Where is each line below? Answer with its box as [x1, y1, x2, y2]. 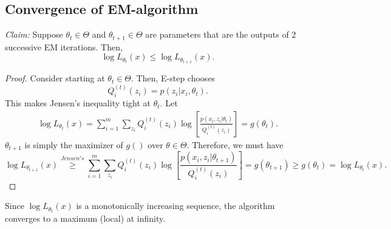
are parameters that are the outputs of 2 [145, 28, 296, 41]
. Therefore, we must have [186, 138, 284, 151]
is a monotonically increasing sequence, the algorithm [76, 199, 275, 212]
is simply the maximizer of [24, 138, 123, 151]
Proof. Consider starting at [5, 72, 105, 84]
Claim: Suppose [5, 28, 63, 41]
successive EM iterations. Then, [5, 40, 123, 53]
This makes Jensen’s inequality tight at [5, 97, 151, 109]
